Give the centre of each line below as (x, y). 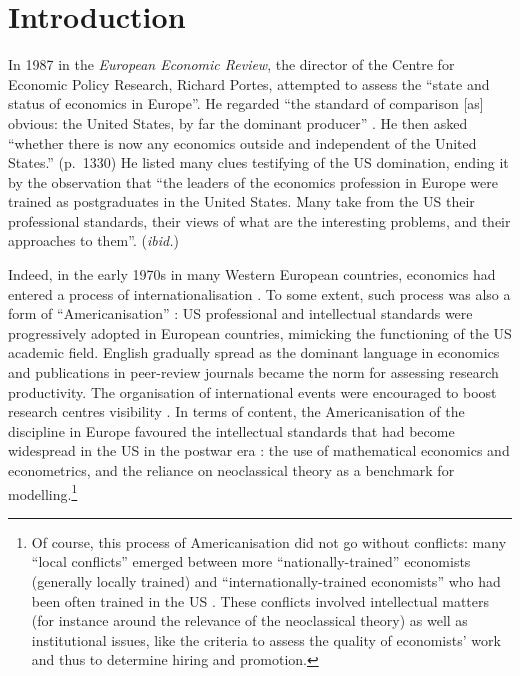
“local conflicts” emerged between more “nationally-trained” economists (251, 561)
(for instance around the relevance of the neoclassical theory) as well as (249, 620)
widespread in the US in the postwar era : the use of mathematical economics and (259, 450)
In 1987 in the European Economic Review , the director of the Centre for (231, 64)
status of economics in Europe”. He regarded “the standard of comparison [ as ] (246, 103)
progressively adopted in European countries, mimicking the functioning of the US (260, 332)
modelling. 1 (43, 492)
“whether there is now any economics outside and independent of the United (242, 142)
